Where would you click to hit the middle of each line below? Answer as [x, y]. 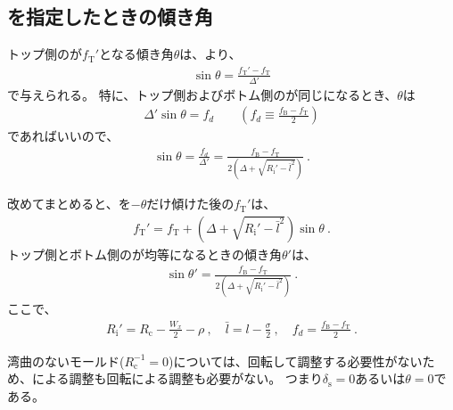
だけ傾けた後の [190, 204]
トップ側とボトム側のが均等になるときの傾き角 [144, 254]
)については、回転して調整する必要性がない [296, 361]
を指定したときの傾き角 [110, 16]
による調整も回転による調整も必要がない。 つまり [177, 378]
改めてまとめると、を [69, 204]
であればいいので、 [63, 136]
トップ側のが [45, 54]
